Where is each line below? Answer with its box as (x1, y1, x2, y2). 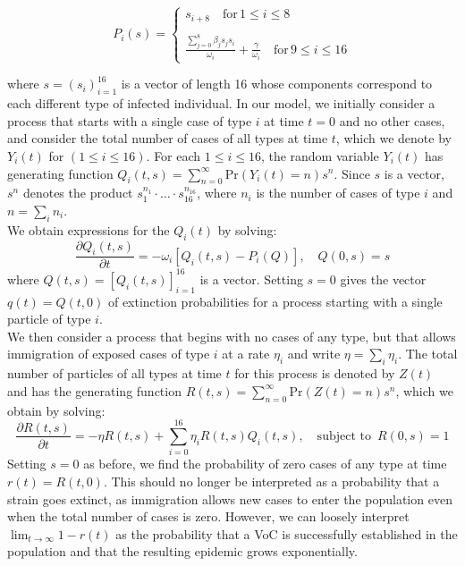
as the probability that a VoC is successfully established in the (115, 524, 458, 543)
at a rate (222, 344, 270, 363)
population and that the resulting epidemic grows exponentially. (7, 542, 358, 561)
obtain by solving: (7, 401, 106, 419)
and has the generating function (7, 381, 182, 400)
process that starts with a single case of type (7, 111, 252, 130)
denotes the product (22, 183, 133, 202)
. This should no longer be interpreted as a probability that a (103, 471, 440, 490)
